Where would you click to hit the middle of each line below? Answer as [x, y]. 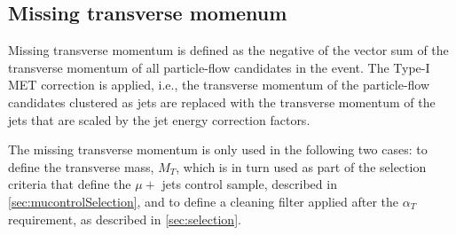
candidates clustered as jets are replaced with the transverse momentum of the [222, 102]
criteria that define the [70, 184]
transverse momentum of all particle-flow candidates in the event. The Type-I [219, 67]
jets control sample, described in [249, 184]
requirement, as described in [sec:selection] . [125, 219]
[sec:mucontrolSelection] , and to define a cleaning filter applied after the [204, 201]
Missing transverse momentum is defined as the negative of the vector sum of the [228, 50]
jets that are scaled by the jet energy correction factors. [159, 119]
